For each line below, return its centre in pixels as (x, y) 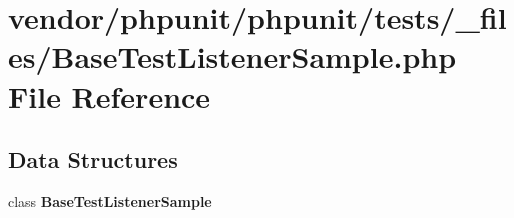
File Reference (109, 95)
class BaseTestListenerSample (110, 200)
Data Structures (93, 159)
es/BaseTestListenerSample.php (232, 56)
